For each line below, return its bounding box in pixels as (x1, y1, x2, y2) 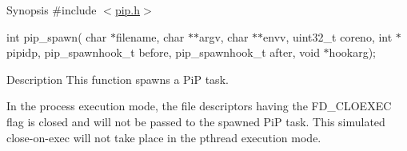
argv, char (198, 28, 249, 45)
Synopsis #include (6, 2, 97, 18)
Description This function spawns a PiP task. (6, 70, 229, 87)
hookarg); (329, 44, 377, 61)
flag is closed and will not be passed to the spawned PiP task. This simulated (6, 113, 385, 129)
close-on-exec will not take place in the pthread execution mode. (6, 129, 321, 145)
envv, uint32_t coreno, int (263, 28, 393, 45)
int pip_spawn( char (6, 28, 107, 45)
